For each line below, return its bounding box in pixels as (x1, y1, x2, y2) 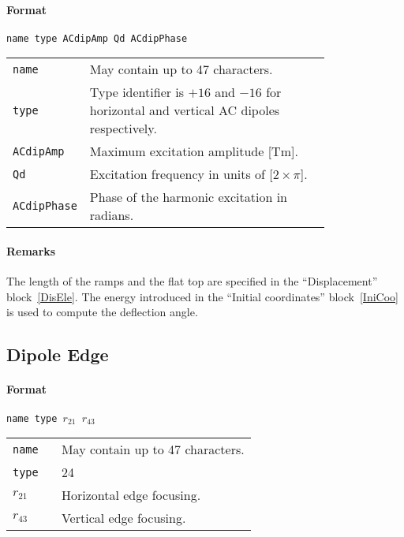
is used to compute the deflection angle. (6, 304, 198, 320)
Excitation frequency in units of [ (89, 165, 273, 184)
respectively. (89, 119, 157, 138)
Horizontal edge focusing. (61, 486, 201, 505)
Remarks (6, 243, 56, 259)
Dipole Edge (6, 342, 109, 367)
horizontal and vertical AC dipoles (89, 101, 280, 120)
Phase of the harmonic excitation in (89, 188, 287, 207)
